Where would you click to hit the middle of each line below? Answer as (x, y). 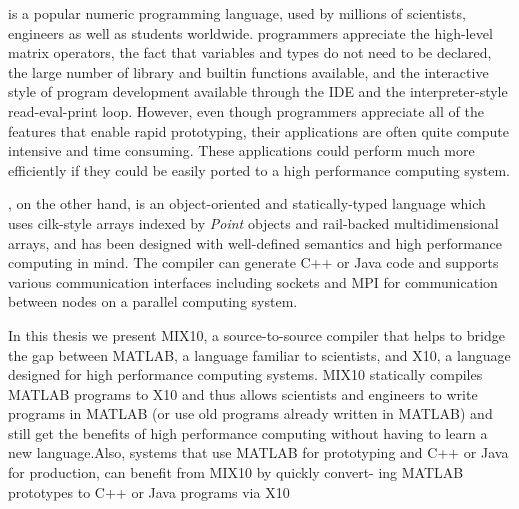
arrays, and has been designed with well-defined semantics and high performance (255, 242)
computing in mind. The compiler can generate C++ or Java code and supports (253, 262)
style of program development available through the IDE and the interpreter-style (258, 91)
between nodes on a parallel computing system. (153, 301)
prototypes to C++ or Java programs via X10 (149, 491)
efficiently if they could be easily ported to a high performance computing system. (259, 169)
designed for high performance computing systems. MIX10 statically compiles (245, 374)
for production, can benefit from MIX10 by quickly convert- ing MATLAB (236, 472)
